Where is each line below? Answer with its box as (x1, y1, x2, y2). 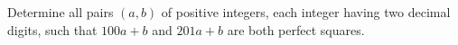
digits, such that (7, 20, 98, 39)
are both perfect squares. (227, 20, 365, 39)
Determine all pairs (7, 3, 114, 21)
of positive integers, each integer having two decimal (161, 3, 451, 21)
